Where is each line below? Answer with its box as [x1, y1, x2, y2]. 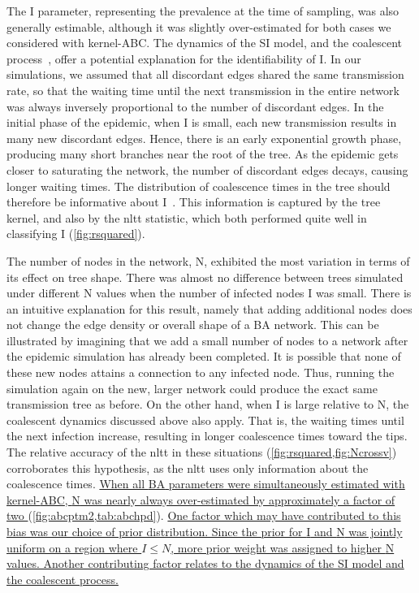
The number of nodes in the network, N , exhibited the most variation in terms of [6, 252, 410, 269]
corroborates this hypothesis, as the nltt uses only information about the [6, 459, 369, 476]
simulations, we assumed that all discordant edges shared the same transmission [6, 66, 404, 83]
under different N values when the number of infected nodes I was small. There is [6, 284, 412, 301]
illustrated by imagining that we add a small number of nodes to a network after [6, 331, 408, 348]
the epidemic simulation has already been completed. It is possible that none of [6, 348, 401, 365]
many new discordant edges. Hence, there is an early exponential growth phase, [6, 129, 402, 146]
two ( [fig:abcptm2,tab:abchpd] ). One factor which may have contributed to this [6, 507, 401, 524]
